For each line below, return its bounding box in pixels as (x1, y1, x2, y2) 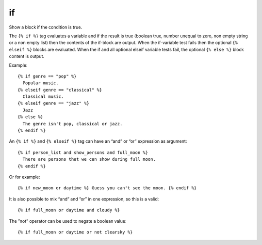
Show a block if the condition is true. (9, 24, 82, 30)
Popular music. (22, 80, 59, 86)
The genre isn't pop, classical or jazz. (22, 121, 123, 126)
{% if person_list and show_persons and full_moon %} (17, 150, 148, 155)
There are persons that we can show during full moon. (22, 156, 156, 162)
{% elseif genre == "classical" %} (17, 87, 102, 92)
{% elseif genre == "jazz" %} (17, 101, 90, 106)
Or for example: (9, 174, 41, 180)
